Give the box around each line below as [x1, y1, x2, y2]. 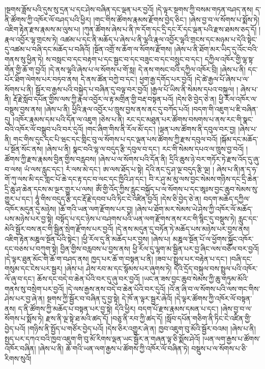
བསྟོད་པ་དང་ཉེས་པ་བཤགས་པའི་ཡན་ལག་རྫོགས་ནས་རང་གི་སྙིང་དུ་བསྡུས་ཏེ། [55, 213, 236, 224]
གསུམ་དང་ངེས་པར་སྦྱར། [5, 263, 63, 274]
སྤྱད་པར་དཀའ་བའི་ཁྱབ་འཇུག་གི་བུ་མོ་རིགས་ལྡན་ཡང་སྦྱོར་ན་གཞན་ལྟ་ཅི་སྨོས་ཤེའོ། [5, 333, 200, 344]
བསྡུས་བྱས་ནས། [5, 103, 42, 114]
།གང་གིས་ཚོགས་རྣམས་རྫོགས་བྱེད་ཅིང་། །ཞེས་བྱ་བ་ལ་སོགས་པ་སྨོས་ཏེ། [93, 14, 259, 24]
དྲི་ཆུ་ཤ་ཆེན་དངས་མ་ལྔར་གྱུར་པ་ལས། [5, 183, 94, 194]
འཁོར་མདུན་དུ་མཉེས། [5, 203, 56, 214]
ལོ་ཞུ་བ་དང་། [5, 273, 35, 284]
